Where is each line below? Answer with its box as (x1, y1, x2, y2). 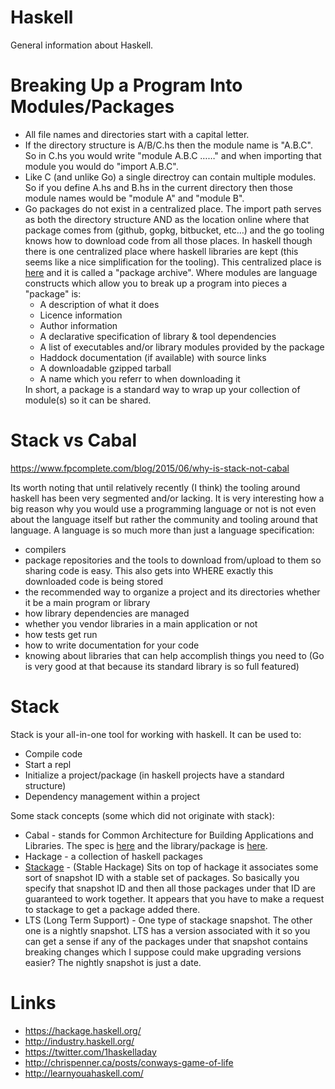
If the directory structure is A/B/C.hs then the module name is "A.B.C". (24, 139, 313, 151)
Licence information (39, 309, 123, 321)
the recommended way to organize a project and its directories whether (24, 586, 321, 598)
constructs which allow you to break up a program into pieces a (24, 277, 288, 289)
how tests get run (24, 628, 98, 640)
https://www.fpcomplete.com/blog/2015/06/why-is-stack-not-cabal (10, 462, 290, 474)
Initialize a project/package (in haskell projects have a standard (24, 769, 285, 781)
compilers (24, 543, 67, 555)
